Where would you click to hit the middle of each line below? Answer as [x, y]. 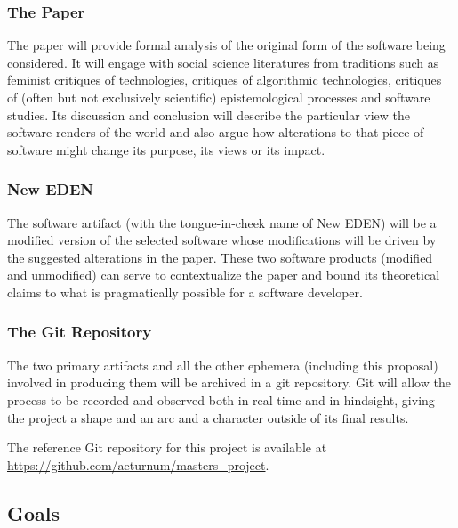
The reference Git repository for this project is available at [167, 447]
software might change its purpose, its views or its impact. [166, 149]
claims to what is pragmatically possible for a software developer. [185, 292]
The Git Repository [80, 332]
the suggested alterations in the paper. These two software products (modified [220, 257]
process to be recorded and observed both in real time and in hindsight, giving [221, 399]
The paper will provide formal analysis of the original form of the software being [226, 45]
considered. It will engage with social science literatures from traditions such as [223, 62]
